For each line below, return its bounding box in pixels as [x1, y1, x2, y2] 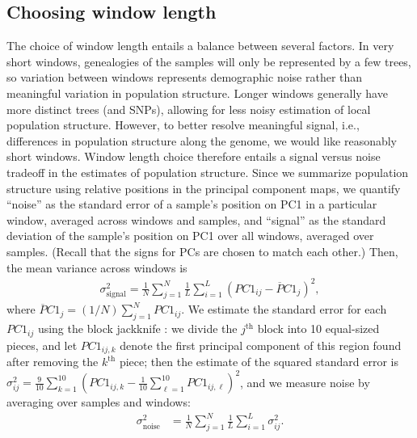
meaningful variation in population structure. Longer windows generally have [6, 84, 388, 101]
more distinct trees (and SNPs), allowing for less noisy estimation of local [6, 100, 371, 117]
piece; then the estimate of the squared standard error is [119, 353, 398, 370]
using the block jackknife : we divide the [37, 320, 238, 337]
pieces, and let [6, 336, 78, 353]
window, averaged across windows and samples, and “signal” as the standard [6, 211, 386, 228]
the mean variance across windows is [6, 259, 187, 276]
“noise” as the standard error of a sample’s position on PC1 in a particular [6, 196, 377, 213]
